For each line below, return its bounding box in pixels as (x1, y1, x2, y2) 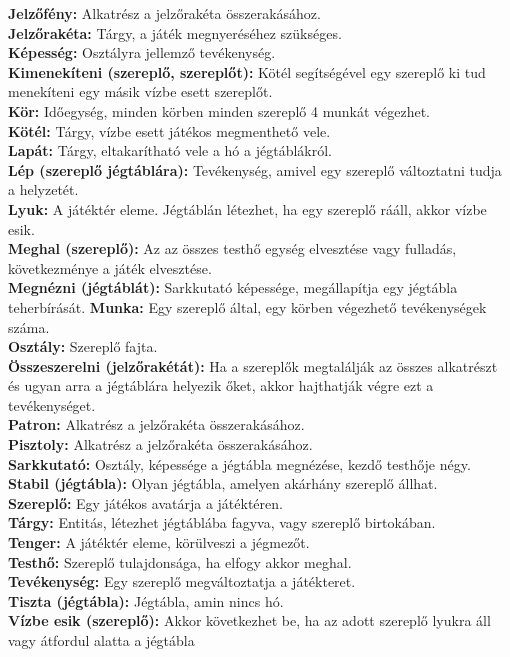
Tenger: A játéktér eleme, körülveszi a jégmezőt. (8, 532, 310, 553)
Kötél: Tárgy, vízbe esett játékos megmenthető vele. (8, 120, 331, 141)
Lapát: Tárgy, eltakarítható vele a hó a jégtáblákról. (8, 140, 332, 161)
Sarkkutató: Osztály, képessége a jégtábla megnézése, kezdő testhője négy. (8, 453, 471, 474)
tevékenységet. (8, 394, 96, 415)
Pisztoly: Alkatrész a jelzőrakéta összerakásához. (8, 434, 313, 455)
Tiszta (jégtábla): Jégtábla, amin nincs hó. (8, 590, 284, 611)
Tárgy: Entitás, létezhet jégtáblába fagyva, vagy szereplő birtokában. (8, 512, 436, 533)
